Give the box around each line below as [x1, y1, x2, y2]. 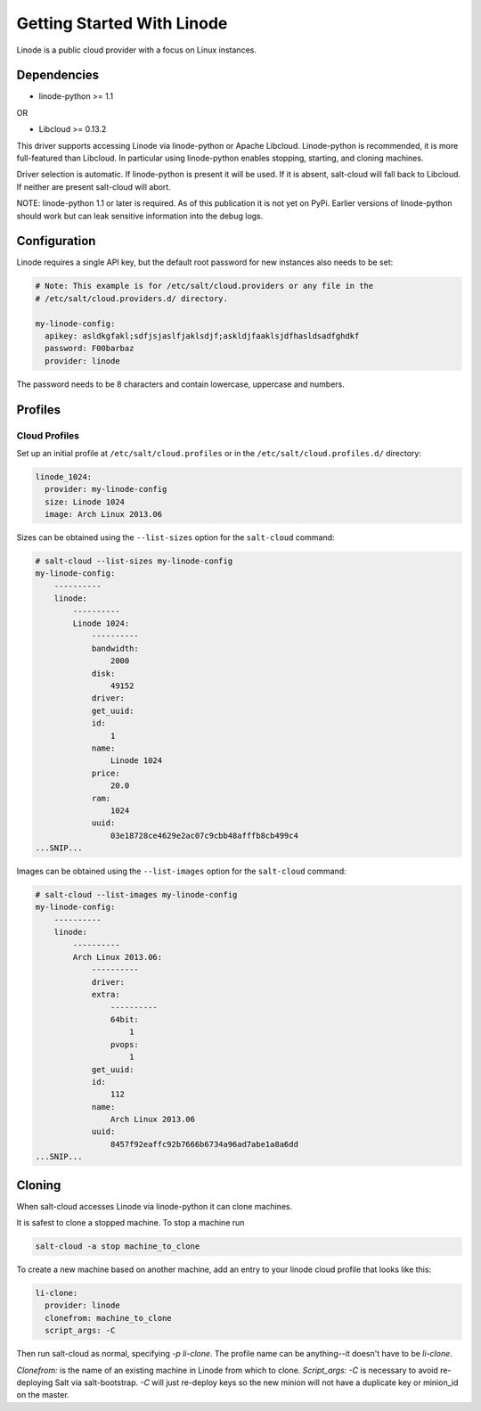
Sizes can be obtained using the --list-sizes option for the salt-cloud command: [16, 532, 335, 543]
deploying [16, 1377, 53, 1388]
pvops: [110, 1039, 140, 1049]
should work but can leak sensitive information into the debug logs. [16, 210, 264, 221]
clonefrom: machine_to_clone [45, 1313, 173, 1323]
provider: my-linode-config [45, 484, 167, 495]
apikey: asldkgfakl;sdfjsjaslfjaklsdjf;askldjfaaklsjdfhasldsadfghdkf [45, 331, 360, 341]
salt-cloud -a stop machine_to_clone [35, 1242, 200, 1251]
